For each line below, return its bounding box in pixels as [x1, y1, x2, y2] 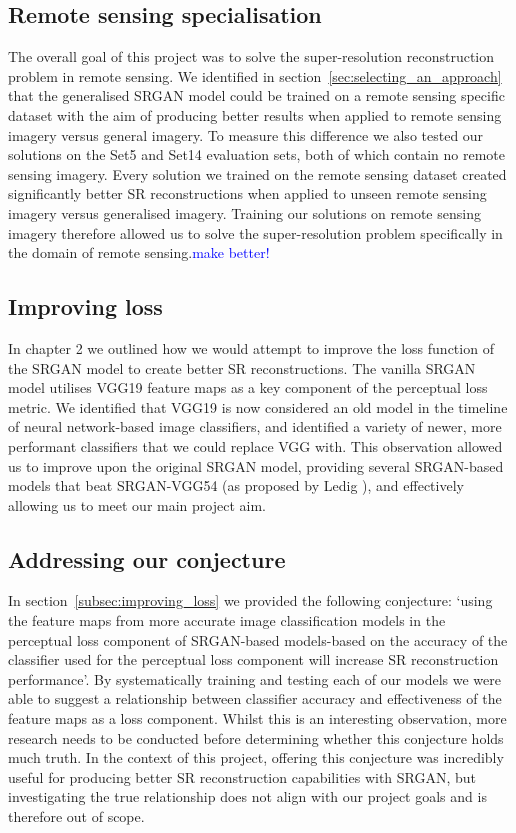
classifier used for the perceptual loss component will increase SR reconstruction [8, 649, 499, 670]
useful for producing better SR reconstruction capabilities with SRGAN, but [8, 766, 477, 787]
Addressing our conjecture [8, 543, 286, 574]
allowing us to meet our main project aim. [8, 494, 266, 515]
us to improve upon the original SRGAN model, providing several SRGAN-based [8, 455, 504, 476]
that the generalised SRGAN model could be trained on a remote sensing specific [8, 85, 505, 106]
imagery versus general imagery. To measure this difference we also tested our [8, 124, 484, 145]
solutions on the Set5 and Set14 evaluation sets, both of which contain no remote [8, 144, 505, 165]
